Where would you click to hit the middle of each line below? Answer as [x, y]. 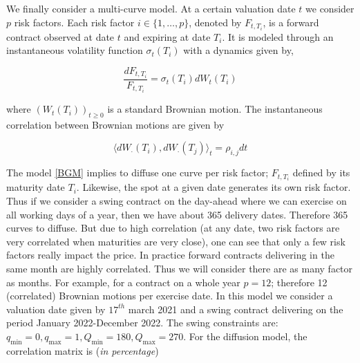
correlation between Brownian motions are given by [115, 124]
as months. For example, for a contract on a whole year [123, 282]
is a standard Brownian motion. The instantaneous [215, 109]
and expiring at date [167, 36]
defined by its [321, 173]
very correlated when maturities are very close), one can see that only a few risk [176, 241]
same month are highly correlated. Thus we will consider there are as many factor [180, 268]
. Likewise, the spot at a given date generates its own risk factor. [214, 187]
